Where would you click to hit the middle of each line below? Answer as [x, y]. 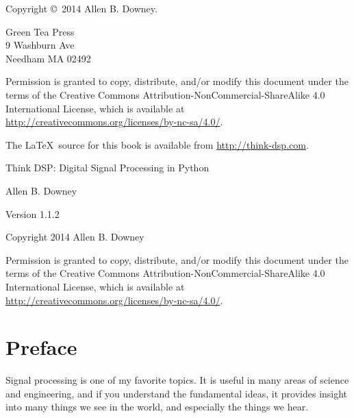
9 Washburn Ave [40, 45]
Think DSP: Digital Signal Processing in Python [108, 168]
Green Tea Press [40, 31]
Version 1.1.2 [33, 213]
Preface [41, 347]
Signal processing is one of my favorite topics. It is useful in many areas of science [177, 380]
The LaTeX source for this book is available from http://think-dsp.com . [157, 144]
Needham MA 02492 [48, 58]
